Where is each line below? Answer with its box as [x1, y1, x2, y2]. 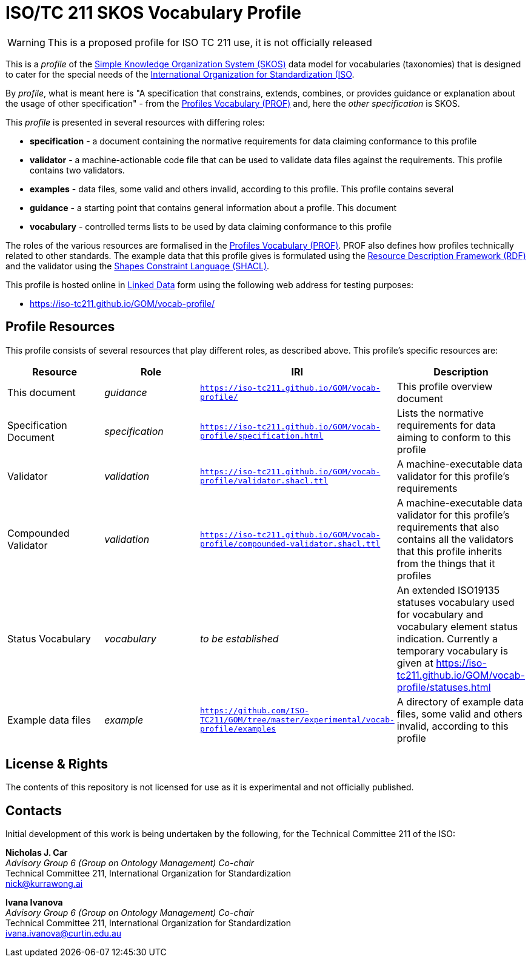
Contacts [5, 802, 62, 818]
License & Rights [5, 756, 108, 772]
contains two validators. [30, 164, 125, 175]
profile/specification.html [199, 431, 324, 440]
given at [396, 656, 433, 669]
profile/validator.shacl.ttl [199, 476, 329, 485]
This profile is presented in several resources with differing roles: [5, 116, 265, 127]
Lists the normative [396, 406, 484, 419]
